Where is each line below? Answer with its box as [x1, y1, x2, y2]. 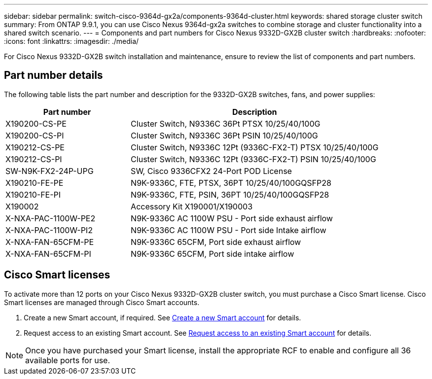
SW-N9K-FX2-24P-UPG [5, 166, 94, 176]
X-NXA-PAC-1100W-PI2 [5, 225, 93, 235]
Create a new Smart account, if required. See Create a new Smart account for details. [24, 313, 301, 322]
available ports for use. [25, 355, 110, 365]
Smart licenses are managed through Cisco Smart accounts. [4, 298, 200, 307]
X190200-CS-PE [5, 118, 67, 129]
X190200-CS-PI [5, 130, 64, 140]
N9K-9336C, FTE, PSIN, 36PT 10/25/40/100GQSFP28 [131, 189, 329, 200]
